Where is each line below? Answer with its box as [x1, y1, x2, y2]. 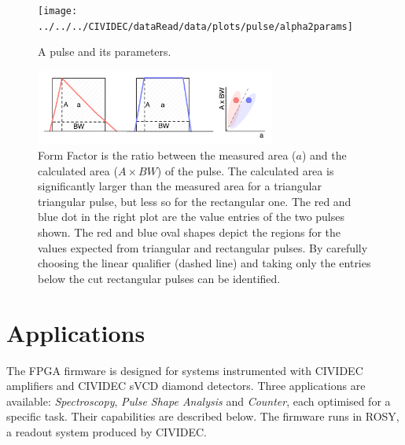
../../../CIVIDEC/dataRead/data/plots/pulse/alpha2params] [38, 20, 353, 32]
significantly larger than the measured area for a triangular [38, 178, 322, 194]
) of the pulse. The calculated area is [156, 162, 334, 178]
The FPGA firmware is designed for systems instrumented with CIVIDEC [6, 362, 363, 378]
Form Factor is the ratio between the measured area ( [38, 147, 296, 164]
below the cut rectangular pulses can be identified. [38, 270, 281, 286]
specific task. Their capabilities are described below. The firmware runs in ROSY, [6, 408, 399, 425]
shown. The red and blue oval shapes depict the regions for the [38, 224, 341, 241]
